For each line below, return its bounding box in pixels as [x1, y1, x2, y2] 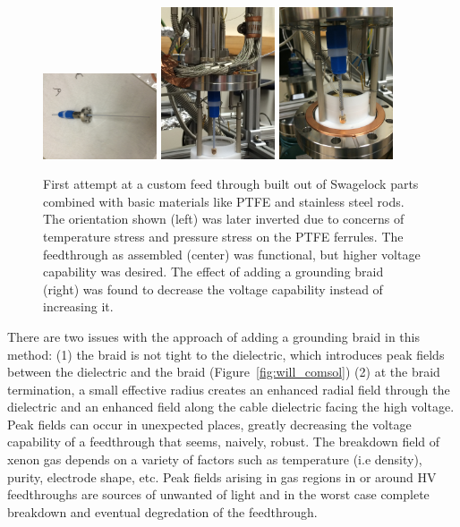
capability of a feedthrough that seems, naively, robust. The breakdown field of [7, 432, 439, 451]
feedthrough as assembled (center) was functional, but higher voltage [43, 244, 421, 263]
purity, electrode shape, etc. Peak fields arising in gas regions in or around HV [7, 467, 437, 486]
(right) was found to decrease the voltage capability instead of [43, 279, 383, 298]
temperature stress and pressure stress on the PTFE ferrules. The [43, 226, 404, 245]
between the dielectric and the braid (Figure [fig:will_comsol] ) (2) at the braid [7, 362, 440, 381]
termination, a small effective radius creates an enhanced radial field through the [7, 379, 450, 398]
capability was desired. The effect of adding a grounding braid [43, 262, 384, 281]
